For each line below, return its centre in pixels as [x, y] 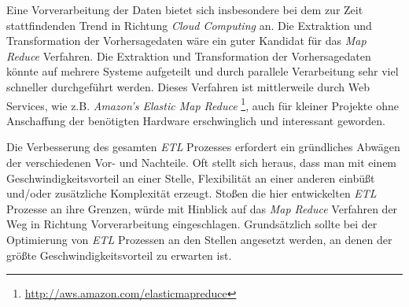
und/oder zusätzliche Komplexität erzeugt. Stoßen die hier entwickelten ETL [192, 193]
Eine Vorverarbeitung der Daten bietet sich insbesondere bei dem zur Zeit [185, 9]
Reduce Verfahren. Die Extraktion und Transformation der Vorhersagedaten [189, 55]
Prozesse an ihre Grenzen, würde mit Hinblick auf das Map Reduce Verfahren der [202, 208]
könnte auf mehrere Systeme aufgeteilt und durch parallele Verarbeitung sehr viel [203, 71]
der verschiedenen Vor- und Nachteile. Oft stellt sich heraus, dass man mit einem [202, 162]
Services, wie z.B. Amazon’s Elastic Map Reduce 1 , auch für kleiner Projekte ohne [203, 104]
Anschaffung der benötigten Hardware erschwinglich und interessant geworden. [196, 120]
